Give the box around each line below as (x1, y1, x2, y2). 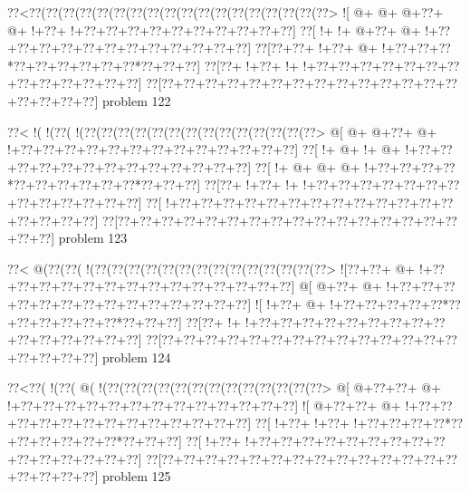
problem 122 (101, 91, 171, 110)
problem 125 (101, 467, 171, 486)
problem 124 (101, 347, 171, 366)
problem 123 (58, 228, 128, 247)
